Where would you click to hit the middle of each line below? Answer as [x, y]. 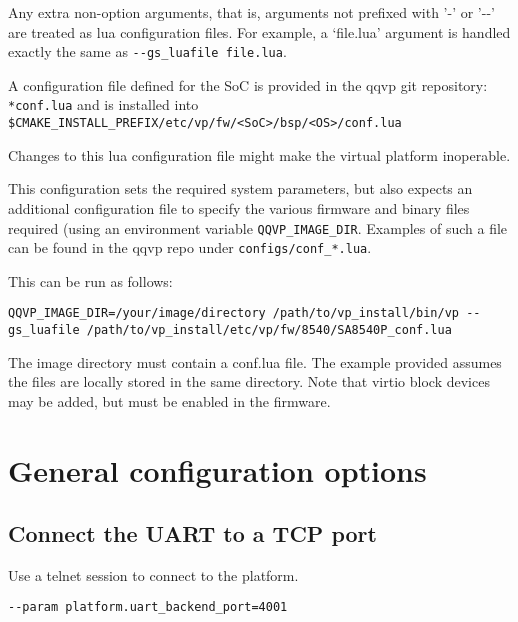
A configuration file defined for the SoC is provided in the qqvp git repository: [248, 84]
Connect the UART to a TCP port [192, 533]
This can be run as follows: [90, 280]
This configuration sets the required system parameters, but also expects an [240, 188]
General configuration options [217, 469]
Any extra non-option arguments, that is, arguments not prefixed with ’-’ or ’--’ [251, 12]
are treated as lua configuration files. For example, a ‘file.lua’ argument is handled [259, 31]
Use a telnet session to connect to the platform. [153, 575]
